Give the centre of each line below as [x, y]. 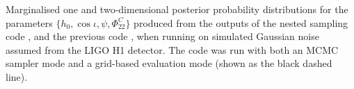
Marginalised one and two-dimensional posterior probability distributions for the [177, 9]
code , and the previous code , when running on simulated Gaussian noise [162, 36]
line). [17, 76]
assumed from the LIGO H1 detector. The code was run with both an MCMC [172, 49]
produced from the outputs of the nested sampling [241, 22]
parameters [29, 22]
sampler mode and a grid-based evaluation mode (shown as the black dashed [169, 63]
